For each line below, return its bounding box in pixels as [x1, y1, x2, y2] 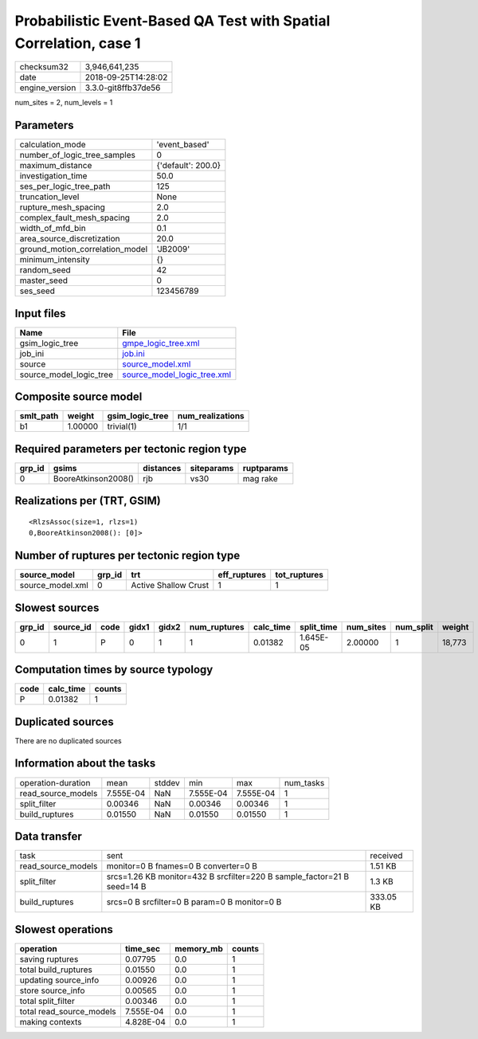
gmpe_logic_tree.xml [122, 337, 200, 348]
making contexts [19, 1016, 82, 1027]
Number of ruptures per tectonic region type [14, 549, 241, 563]
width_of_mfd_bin [19, 223, 87, 234]
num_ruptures [189, 621, 245, 633]
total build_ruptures [19, 964, 93, 975]
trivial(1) [107, 421, 137, 432]
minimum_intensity [19, 254, 91, 265]
